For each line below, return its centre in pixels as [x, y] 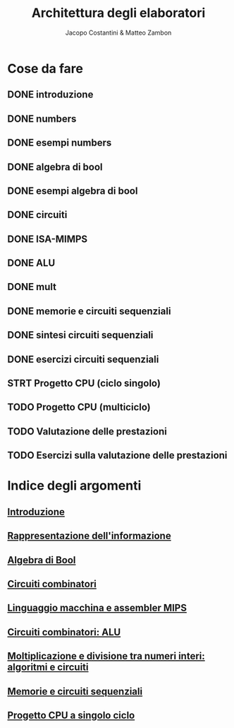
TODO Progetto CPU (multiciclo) [79, 407]
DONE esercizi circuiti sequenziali [83, 359]
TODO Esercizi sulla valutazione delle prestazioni [117, 455]
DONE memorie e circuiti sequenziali [89, 311]
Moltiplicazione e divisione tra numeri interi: [106, 656]
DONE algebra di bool [55, 167]
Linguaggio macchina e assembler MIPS [97, 608]
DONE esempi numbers [60, 143]
